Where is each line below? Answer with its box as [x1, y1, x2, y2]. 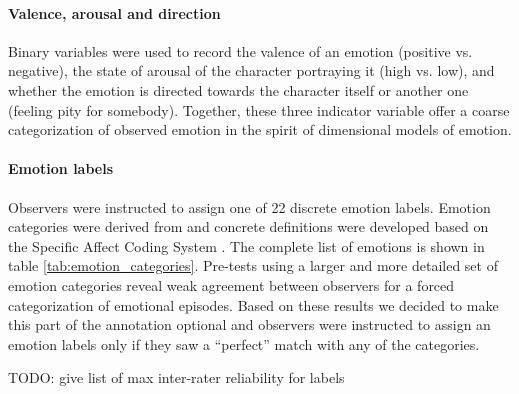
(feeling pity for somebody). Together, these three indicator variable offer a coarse [8, 99, 510, 120]
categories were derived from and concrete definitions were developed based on [8, 216, 489, 237]
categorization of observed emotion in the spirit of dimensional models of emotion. [8, 119, 512, 140]
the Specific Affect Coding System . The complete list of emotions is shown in [8, 235, 485, 256]
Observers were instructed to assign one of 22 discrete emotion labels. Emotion [8, 196, 491, 217]
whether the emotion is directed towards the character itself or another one [8, 79, 469, 100]
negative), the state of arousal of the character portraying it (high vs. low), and [8, 60, 495, 81]
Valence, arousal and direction [8, 2, 221, 23]
